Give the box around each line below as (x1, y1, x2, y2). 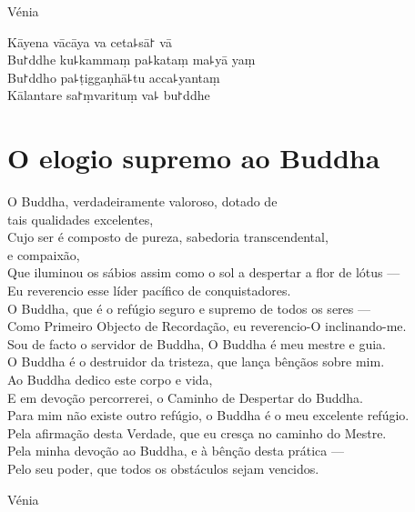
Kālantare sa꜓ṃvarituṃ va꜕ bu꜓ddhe (7, 85, 210, 105)
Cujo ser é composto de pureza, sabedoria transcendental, (7, 227, 329, 246)
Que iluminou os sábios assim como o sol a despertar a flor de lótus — (7, 263, 400, 282)
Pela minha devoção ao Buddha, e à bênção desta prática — (7, 441, 344, 460)
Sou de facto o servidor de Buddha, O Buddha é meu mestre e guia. (7, 334, 386, 353)
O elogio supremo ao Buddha (7, 139, 380, 176)
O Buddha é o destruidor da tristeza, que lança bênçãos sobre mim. (7, 352, 385, 371)
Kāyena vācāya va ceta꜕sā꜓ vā (7, 32, 172, 51)
